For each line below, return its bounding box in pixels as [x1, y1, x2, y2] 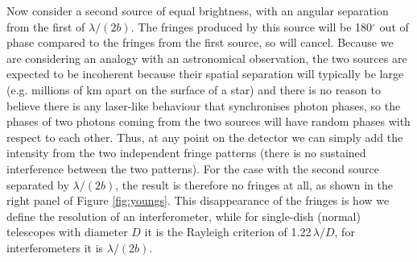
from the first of [6, 18, 85, 35]
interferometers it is [6, 239, 104, 256]
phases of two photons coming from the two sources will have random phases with [6, 113, 411, 130]
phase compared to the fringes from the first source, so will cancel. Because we [6, 34, 394, 51]
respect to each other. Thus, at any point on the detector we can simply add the [6, 128, 403, 145]
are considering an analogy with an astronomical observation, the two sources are [6, 49, 407, 66]
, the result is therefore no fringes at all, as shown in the [115, 176, 393, 193]
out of [379, 18, 409, 35]
